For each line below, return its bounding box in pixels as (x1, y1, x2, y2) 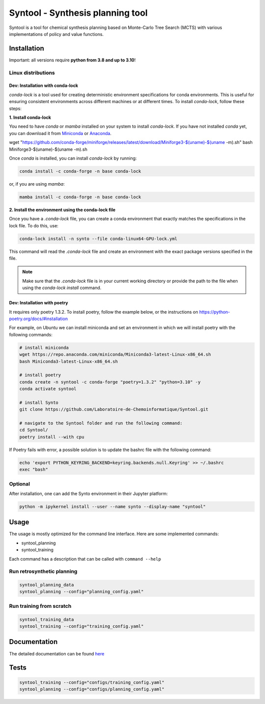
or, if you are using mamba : (9, 181, 65, 187)
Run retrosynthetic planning (9, 568, 78, 575)
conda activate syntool (19, 386, 77, 392)
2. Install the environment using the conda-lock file (9, 207, 116, 213)
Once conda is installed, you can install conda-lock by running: (9, 155, 137, 161)
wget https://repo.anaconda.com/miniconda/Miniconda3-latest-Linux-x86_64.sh (19, 352, 211, 357)
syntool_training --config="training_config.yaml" (19, 623, 144, 629)
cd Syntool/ (19, 427, 49, 433)
